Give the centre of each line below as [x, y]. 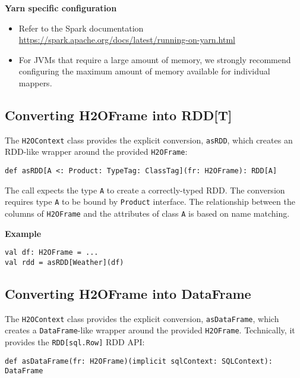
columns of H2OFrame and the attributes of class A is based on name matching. [147, 213]
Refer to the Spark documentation [81, 28]
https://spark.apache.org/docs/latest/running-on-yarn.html [127, 40]
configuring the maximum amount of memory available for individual [144, 71]
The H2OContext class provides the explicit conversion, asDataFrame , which [142, 318]
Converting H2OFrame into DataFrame [128, 293]
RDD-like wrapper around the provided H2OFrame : [96, 151]
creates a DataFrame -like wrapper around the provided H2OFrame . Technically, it [150, 330]
